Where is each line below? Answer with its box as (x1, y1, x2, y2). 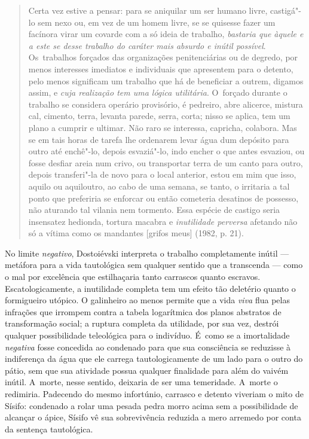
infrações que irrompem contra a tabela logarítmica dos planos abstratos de (5, 305, 282, 318)
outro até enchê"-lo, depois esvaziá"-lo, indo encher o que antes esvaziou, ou (28, 145, 305, 157)
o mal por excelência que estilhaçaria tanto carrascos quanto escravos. (5, 270, 261, 283)
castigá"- (270, 4, 301, 16)
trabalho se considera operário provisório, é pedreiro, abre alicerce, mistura (28, 97, 303, 110)
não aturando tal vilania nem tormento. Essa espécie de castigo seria (28, 203, 280, 216)
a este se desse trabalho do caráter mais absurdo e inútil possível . (28, 39, 266, 51)
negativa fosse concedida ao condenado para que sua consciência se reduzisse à (5, 340, 291, 353)
